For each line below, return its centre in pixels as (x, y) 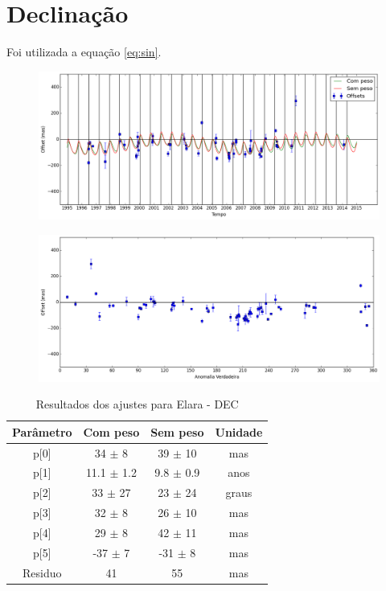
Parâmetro (42, 431)
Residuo (42, 572)
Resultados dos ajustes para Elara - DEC (137, 404)
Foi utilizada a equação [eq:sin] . (84, 52)
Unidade (239, 431)
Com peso (111, 431)
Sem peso (177, 431)
